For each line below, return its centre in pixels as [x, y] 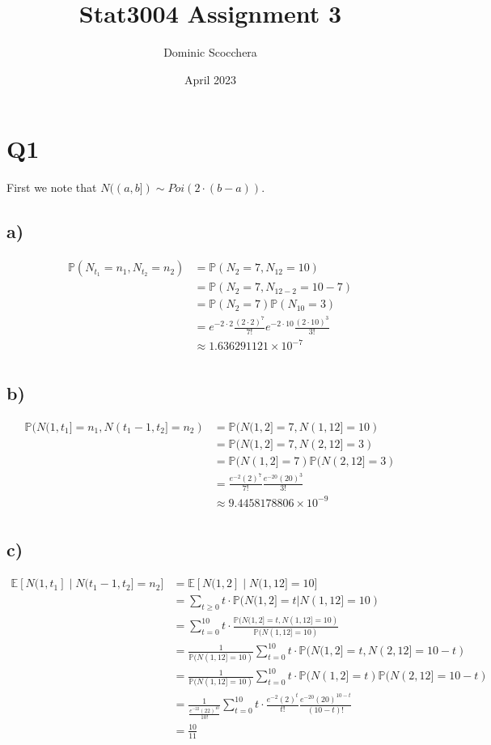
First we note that [52, 187]
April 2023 [210, 79]
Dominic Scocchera [210, 52]
